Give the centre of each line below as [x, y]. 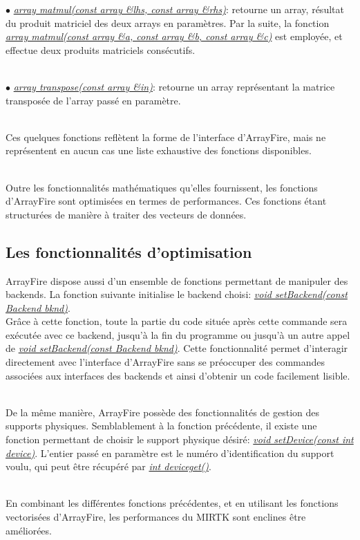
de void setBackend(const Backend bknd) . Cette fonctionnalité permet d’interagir [177, 348]
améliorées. [29, 530]
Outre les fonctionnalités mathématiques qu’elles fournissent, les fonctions [162, 187]
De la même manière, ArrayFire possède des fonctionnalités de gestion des [163, 412]
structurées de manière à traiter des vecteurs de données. [126, 214]
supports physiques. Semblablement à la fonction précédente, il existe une [161, 426]
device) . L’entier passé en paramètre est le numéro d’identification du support [170, 453]
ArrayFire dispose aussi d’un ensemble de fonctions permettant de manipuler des [177, 280]
